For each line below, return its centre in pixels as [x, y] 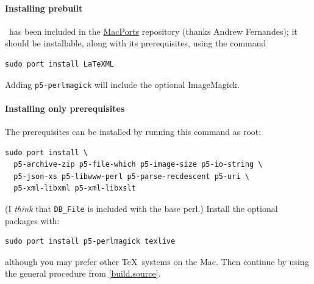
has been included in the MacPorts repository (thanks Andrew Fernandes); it [153, 31]
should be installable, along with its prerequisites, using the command [136, 43]
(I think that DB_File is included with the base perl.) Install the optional [141, 208]
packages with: [32, 220]
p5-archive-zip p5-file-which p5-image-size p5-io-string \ [138, 165]
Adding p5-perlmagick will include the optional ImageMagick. [122, 84]
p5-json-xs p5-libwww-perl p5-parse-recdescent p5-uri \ [131, 176]
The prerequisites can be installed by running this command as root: [133, 132]
